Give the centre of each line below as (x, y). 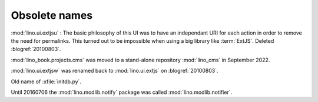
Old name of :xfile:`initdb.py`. (46, 81)
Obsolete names (52, 15)
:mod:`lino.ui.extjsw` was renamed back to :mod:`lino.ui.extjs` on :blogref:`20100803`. (115, 71)
